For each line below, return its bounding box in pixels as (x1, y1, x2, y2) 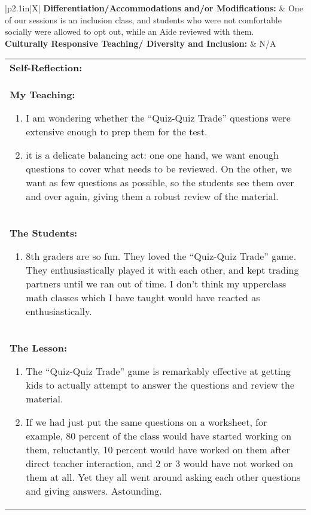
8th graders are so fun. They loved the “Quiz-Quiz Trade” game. (26, 249, 297, 263)
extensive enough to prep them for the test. (26, 125, 208, 139)
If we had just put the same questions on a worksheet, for (26, 415, 267, 429)
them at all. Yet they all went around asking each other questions (26, 470, 301, 484)
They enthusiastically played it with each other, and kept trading (26, 263, 299, 277)
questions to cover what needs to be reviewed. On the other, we (26, 162, 292, 176)
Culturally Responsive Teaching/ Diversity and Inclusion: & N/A (5, 37, 276, 49)
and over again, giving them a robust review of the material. (26, 189, 279, 204)
